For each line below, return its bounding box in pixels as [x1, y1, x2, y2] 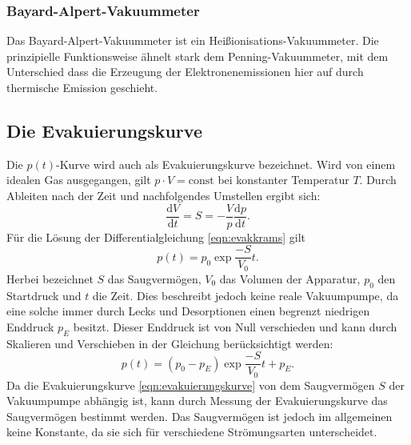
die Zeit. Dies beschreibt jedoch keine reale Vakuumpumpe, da [92, 287, 399, 303]
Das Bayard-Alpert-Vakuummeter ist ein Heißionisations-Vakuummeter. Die [6, 32, 379, 49]
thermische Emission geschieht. [6, 79, 158, 95]
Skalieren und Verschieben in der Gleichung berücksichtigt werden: [6, 335, 333, 351]
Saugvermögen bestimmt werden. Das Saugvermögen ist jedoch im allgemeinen [6, 407, 393, 424]
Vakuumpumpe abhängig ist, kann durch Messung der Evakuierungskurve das [6, 392, 388, 409]
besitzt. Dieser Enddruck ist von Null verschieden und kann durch [73, 318, 397, 335]
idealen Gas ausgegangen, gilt [6, 171, 151, 188]
